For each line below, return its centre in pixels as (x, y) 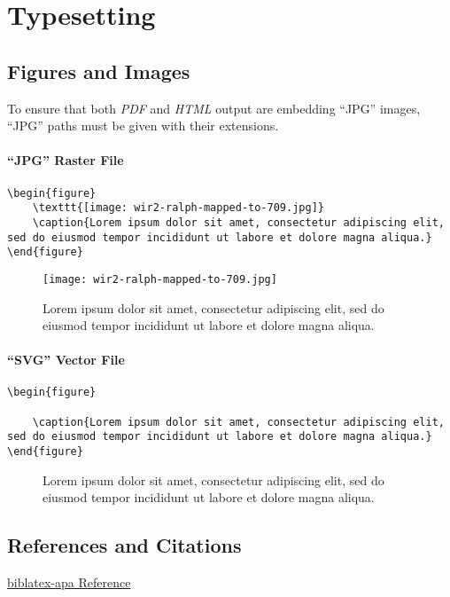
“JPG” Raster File (66, 160)
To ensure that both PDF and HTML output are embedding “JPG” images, (214, 108)
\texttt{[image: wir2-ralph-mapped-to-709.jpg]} (178, 208)
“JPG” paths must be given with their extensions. (143, 126)
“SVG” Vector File (66, 360)
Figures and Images (99, 71)
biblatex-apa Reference (69, 582)
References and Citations (124, 545)
